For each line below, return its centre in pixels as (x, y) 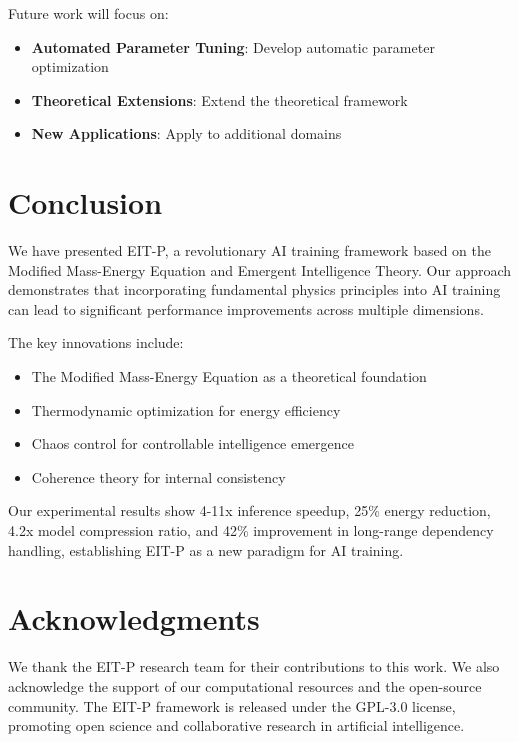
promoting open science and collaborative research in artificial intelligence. (236, 725)
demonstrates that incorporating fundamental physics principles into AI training (254, 289)
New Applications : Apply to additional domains (186, 133)
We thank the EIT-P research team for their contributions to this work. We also (254, 666)
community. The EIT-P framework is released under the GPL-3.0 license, (232, 705)
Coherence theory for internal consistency (158, 476)
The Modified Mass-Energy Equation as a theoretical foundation (229, 376)
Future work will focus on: (88, 13)
